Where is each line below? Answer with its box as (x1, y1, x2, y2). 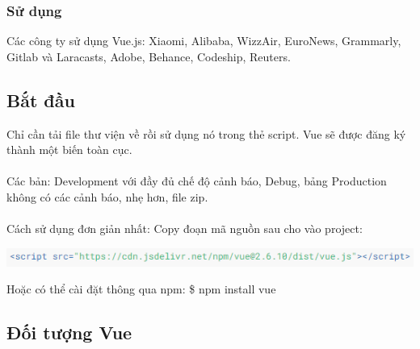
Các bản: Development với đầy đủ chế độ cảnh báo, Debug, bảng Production (6, 172, 387, 189)
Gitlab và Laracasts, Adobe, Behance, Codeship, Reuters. (6, 48, 291, 64)
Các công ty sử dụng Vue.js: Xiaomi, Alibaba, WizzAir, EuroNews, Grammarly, (6, 32, 401, 49)
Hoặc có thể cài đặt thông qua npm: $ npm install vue (6, 280, 276, 297)
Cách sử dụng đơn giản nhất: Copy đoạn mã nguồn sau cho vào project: (6, 220, 363, 237)
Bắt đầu (6, 87, 75, 112)
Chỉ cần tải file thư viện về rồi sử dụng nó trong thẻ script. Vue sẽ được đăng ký (6, 125, 406, 142)
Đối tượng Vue (6, 320, 132, 345)
